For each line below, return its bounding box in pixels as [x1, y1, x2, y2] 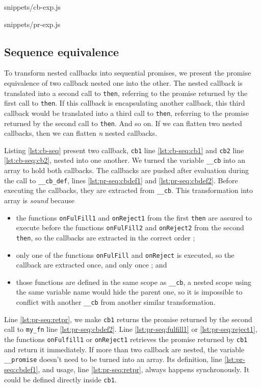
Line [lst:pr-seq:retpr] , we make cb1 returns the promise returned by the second [4, 313, 252, 324]
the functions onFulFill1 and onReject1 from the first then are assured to [16, 212, 252, 223]
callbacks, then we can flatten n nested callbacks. [4, 128, 158, 138]
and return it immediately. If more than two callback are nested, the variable [4, 344, 245, 354]
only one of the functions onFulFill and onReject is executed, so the [16, 249, 234, 260]
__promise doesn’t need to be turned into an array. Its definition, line [4, 354, 222, 365]
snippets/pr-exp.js [4, 18, 61, 29]
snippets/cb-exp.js [4, 2, 61, 12]
